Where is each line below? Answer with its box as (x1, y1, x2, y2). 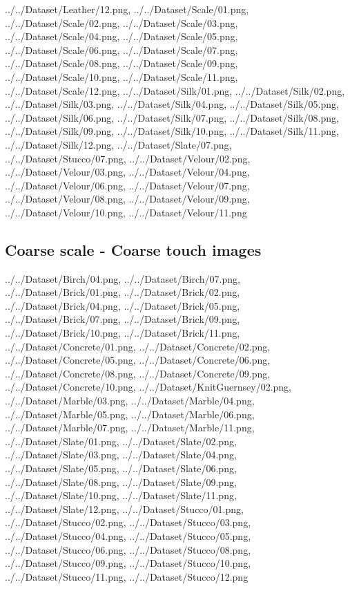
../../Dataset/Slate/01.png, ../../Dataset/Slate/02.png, (5, 433, 237, 448)
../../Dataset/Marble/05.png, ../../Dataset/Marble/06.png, (5, 406, 255, 421)
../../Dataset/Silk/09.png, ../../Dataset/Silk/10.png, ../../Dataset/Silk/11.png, (5, 124, 339, 138)
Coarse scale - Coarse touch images (5, 239, 262, 260)
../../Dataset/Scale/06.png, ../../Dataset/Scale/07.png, (5, 42, 238, 57)
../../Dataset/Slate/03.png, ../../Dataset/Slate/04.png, (5, 447, 237, 462)
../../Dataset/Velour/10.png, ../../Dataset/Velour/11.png (5, 205, 247, 219)
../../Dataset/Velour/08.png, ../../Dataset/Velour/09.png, (5, 191, 250, 206)
